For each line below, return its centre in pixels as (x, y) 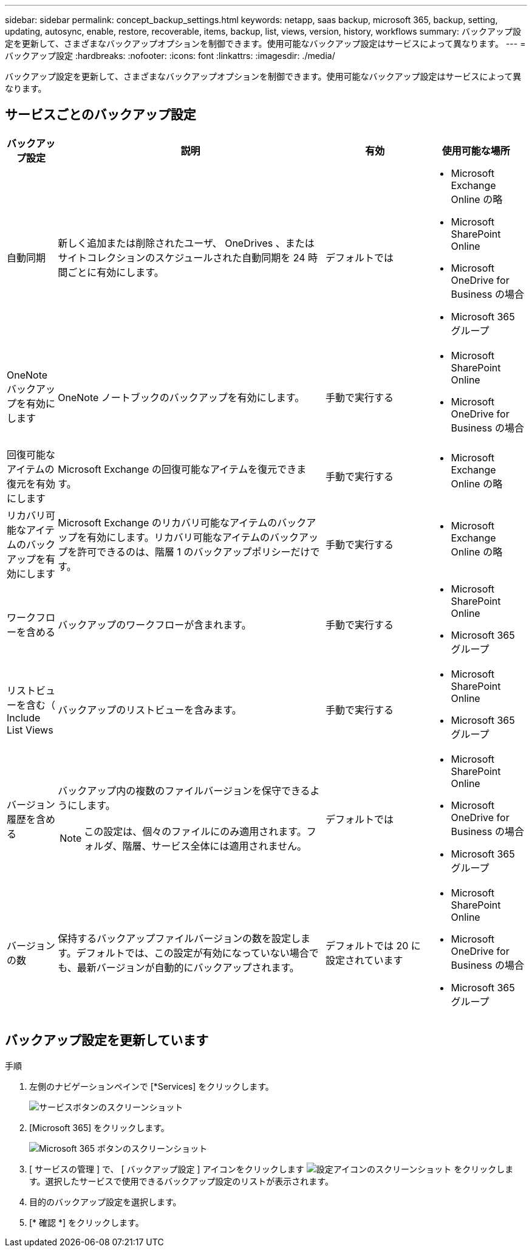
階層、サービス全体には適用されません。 (215, 846)
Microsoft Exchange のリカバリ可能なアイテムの (168, 522)
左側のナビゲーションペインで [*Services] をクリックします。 (152, 1086)
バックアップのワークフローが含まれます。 (155, 624)
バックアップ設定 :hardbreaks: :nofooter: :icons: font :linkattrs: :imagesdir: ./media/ (170, 56)
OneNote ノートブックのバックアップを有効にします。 (181, 397)
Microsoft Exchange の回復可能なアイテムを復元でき (177, 469)
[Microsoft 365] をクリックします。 (99, 1127)
